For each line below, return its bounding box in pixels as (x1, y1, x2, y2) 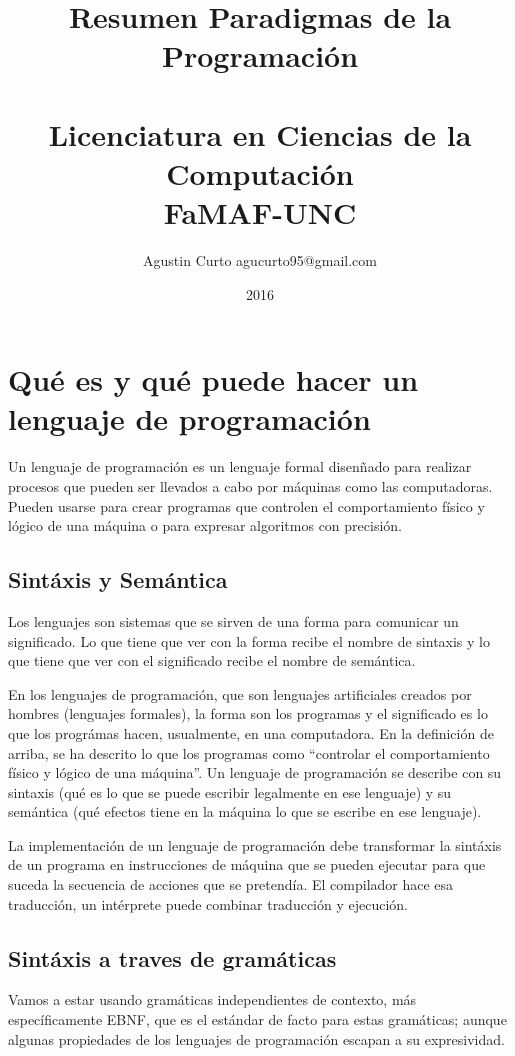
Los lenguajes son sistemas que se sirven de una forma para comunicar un (8, 610, 459, 631)
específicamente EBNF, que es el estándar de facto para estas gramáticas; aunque (8, 1009, 507, 1030)
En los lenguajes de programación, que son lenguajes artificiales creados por (8, 683, 472, 704)
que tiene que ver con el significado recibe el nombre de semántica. (8, 650, 416, 671)
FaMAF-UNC (163, 192, 357, 233)
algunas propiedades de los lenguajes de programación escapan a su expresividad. (8, 1028, 505, 1049)
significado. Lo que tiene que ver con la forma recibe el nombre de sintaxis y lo (8, 630, 490, 651)
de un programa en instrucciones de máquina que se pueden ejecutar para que (8, 854, 486, 875)
